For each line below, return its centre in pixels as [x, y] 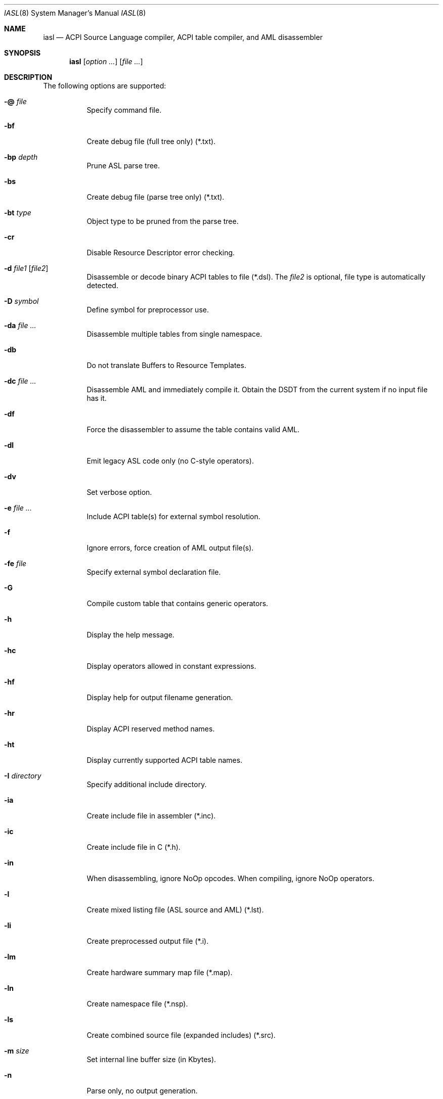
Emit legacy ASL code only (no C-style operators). [170, 461]
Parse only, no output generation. [142, 1091]
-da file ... [20, 325]
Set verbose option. [119, 492]
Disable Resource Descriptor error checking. [161, 253]
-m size [17, 1051]
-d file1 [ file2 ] [26, 268]
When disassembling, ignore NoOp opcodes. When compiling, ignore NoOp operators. [231, 878]
